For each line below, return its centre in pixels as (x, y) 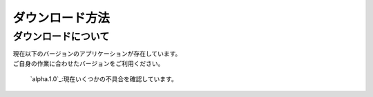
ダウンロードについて (61, 36)
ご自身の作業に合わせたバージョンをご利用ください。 (88, 63)
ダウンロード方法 (61, 18)
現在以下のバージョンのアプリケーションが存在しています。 (97, 54)
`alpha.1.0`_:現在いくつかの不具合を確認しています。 (104, 79)
